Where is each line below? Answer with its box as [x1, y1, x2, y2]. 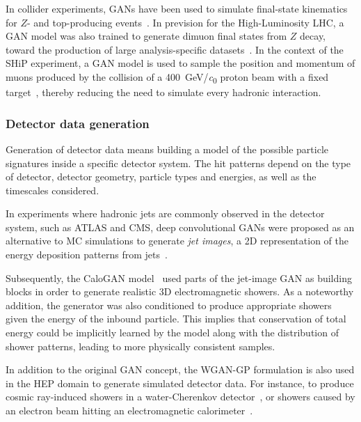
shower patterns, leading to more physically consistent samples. [6, 338, 275, 353]
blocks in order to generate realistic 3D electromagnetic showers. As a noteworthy [6, 284, 354, 299]
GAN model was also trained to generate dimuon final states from [6, 29, 287, 43]
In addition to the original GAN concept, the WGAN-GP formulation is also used [6, 362, 355, 377]
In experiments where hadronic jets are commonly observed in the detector [6, 206, 325, 221]
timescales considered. [6, 182, 99, 197]
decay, [300, 29, 326, 43]
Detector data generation [6, 114, 150, 132]
